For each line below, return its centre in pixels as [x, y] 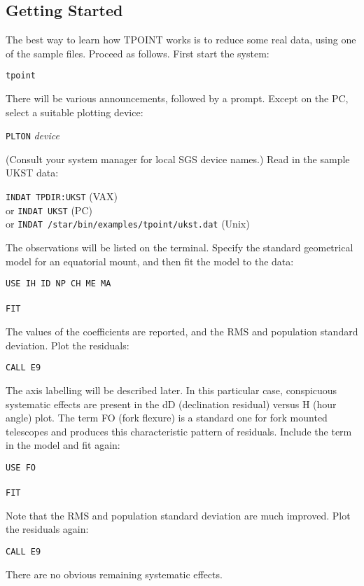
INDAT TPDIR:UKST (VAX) [62, 196]
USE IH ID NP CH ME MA [58, 284]
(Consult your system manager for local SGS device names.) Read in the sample [178, 159]
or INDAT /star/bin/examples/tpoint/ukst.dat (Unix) [128, 224]
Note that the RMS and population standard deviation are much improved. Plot [178, 515]
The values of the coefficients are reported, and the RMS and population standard [182, 332]
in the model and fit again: [63, 445]
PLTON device [33, 135]
